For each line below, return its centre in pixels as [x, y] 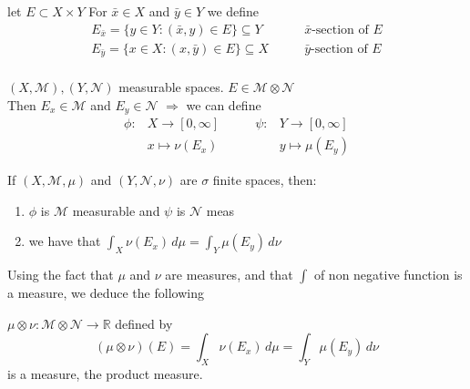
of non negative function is [388, 275]
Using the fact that [61, 275]
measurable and [116, 210]
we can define [224, 104]
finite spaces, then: [265, 180]
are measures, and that [229, 275]
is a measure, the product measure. [105, 374]
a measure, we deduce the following [106, 293]
